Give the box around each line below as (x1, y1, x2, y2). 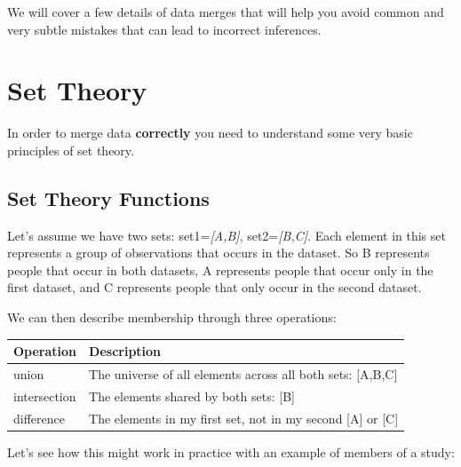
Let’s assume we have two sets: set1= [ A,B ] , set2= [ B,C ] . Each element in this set (7, 226, 446, 244)
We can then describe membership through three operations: (7, 308, 337, 327)
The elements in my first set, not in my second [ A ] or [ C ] (89, 408, 399, 427)
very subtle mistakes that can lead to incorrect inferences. (7, 20, 322, 38)
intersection (13, 386, 76, 405)
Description (89, 342, 162, 360)
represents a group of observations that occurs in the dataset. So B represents (7, 243, 430, 262)
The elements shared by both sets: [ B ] (89, 386, 295, 405)
